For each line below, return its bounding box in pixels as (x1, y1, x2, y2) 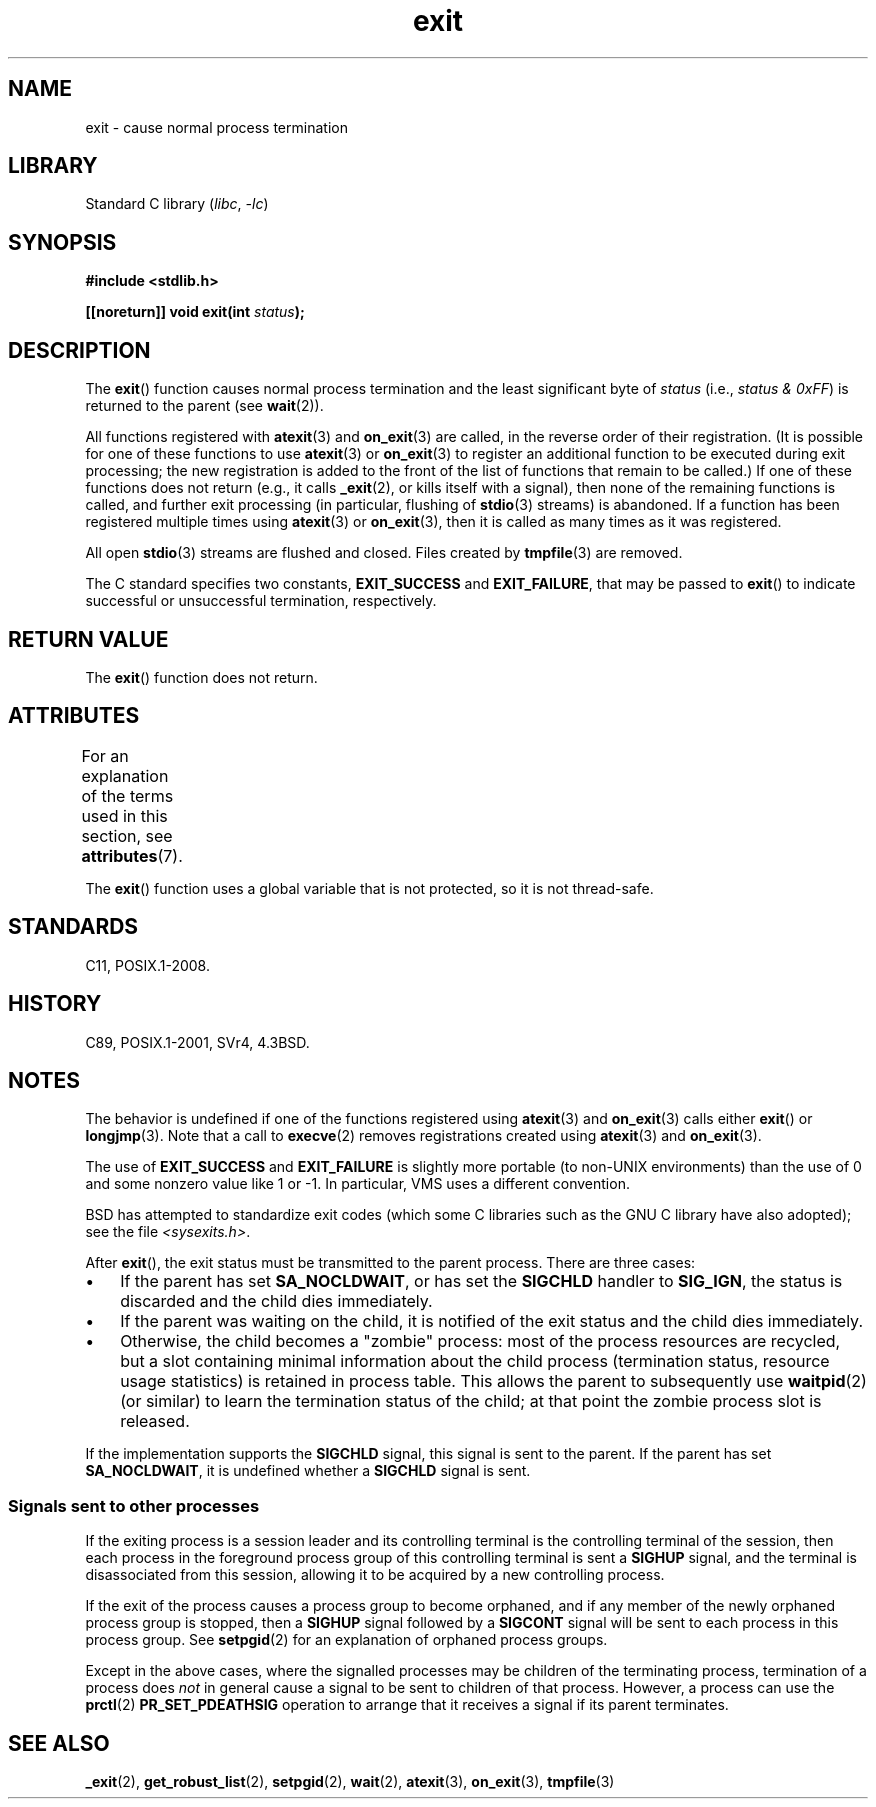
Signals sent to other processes (8, 1495, 260, 1516)
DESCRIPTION (8, 337, 151, 363)
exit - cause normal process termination (85, 118, 348, 136)
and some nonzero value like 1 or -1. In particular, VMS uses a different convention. (85, 1175, 630, 1193)
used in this (81, 805, 168, 826)
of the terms (81, 785, 174, 806)
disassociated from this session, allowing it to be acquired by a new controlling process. (85, 1566, 665, 1584)
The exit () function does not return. (85, 668, 318, 686)
